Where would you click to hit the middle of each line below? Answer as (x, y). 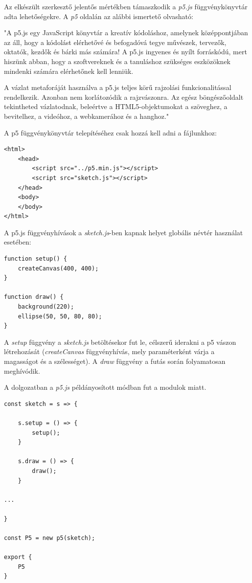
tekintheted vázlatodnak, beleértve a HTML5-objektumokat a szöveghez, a (116, 106)
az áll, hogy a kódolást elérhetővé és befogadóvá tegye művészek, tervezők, (115, 42)
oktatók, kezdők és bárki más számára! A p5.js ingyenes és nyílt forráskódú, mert (126, 52)
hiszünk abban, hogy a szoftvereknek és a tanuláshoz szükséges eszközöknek (117, 61)
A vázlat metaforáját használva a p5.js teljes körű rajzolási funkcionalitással (118, 87)
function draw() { (34, 297)
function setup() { (35, 259)
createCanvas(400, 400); (58, 268)
